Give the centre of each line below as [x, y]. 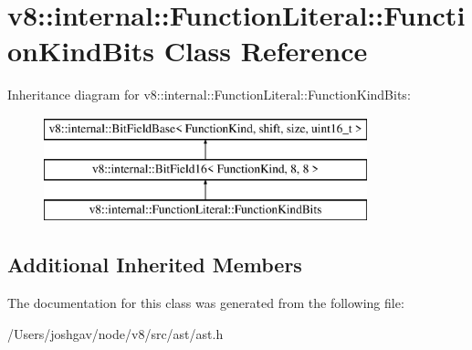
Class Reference [266, 51]
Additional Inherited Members [155, 265]
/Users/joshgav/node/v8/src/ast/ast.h [115, 333]
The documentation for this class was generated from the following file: [206, 303]
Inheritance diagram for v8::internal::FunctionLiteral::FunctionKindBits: [209, 95]
